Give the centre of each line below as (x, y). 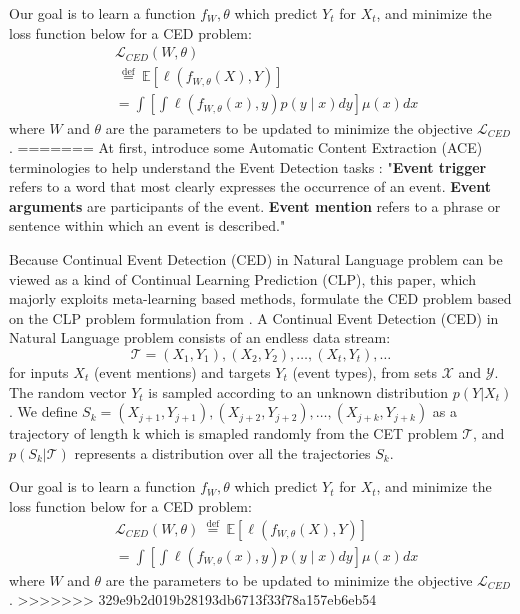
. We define (43, 411)
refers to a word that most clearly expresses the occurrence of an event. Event (250, 186)
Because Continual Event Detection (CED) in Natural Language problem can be (256, 259)
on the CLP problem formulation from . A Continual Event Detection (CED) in (254, 317)
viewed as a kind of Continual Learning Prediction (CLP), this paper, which (242, 278)
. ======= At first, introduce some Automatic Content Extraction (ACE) (246, 147)
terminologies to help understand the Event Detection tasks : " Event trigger (248, 166)
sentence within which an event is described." (147, 225)
